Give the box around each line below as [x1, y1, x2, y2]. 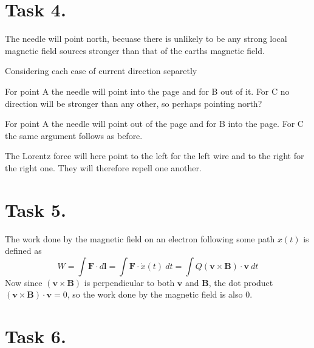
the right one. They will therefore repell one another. [5, 161, 202, 174]
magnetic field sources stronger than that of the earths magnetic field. [5, 44, 265, 56]
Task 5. [5, 197, 66, 222]
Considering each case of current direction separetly [5, 64, 197, 77]
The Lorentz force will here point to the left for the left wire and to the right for [5, 149, 304, 162]
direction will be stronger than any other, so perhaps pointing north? [5, 97, 262, 109]
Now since [5, 276, 43, 288]
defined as [5, 244, 42, 257]
